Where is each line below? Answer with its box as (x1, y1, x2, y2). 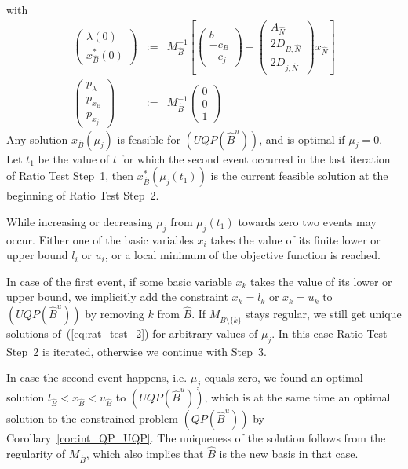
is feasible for (117, 130, 180, 147)
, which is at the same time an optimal (204, 389, 391, 405)
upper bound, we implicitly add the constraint (6, 288, 228, 305)
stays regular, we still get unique (245, 306, 402, 322)
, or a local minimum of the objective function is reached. (104, 247, 381, 263)
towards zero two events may (238, 213, 377, 229)
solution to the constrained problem (6, 410, 178, 427)
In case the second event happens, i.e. (6, 369, 188, 386)
